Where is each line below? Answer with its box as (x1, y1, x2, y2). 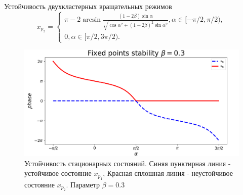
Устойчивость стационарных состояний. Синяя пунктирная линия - (24, 158, 231, 168)
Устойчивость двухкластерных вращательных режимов (4, 1, 172, 11)
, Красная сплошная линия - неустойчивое (103, 168, 233, 178)
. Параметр (66, 179, 100, 189)
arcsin (83, 16, 101, 24)
